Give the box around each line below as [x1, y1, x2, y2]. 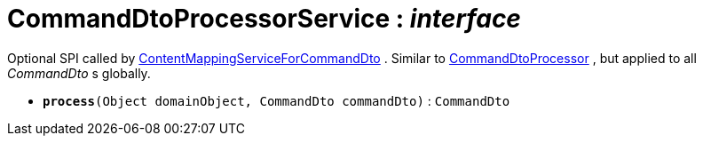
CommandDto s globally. [7, 65, 151, 81]
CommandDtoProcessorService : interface [7, 4, 521, 34]
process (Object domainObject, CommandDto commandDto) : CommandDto [43, 92, 510, 108]
